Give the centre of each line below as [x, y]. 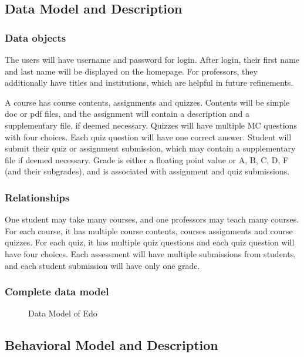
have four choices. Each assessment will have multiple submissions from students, [151, 253]
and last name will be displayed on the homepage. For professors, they [131, 71]
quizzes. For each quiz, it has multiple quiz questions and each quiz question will [150, 242]
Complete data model [57, 292]
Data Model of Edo [63, 313]
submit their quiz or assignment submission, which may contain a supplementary [150, 148]
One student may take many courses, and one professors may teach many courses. [152, 219]
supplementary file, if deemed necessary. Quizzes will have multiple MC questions [151, 125]
